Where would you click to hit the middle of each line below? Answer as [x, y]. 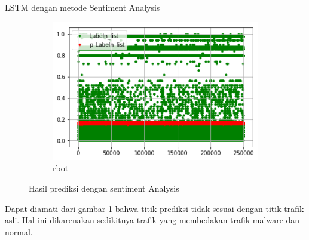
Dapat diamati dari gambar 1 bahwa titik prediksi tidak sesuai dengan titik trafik [154, 208]
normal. [19, 231]
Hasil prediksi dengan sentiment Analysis [104, 188]
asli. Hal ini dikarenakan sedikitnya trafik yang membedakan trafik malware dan [152, 220]
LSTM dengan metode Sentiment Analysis [82, 7]
